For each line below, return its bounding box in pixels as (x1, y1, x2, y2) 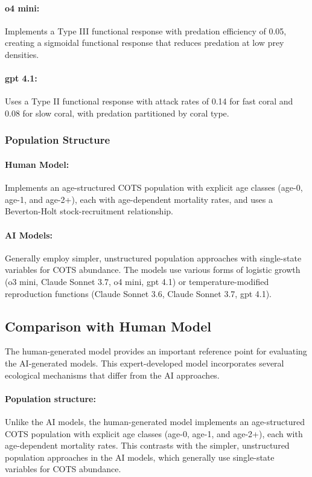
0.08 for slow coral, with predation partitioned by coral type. (5, 106, 229, 119)
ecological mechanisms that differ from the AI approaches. (5, 368, 220, 381)
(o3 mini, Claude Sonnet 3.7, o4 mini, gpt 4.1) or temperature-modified (5, 275, 269, 287)
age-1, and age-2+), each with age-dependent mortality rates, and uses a (5, 193, 273, 205)
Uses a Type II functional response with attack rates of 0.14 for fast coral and (5, 95, 293, 107)
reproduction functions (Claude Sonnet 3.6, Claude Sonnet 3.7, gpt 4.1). (5, 287, 272, 299)
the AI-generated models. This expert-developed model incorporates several (5, 356, 284, 369)
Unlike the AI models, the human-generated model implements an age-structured (5, 415, 305, 427)
